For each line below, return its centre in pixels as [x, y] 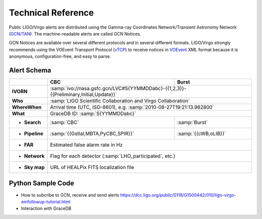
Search [33, 122]
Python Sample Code [42, 183]
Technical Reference [51, 13]
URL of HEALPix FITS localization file [92, 168]
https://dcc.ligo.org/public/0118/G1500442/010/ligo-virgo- [178, 195]
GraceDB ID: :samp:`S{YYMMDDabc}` [93, 114]
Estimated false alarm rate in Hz [87, 145]
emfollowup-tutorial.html [46, 202]
